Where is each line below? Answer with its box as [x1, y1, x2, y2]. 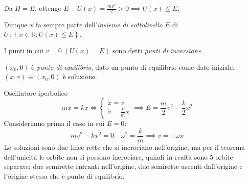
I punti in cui [4, 45, 44, 56]
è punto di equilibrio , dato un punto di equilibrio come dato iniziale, [31, 61, 235, 72]
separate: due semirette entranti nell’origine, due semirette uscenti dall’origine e [4, 161, 243, 171]
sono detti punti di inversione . [113, 45, 203, 56]
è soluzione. [63, 71, 97, 82]
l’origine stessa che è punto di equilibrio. [4, 170, 125, 181]
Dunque [4, 19, 27, 29]
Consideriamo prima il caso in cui [4, 118, 105, 128]
